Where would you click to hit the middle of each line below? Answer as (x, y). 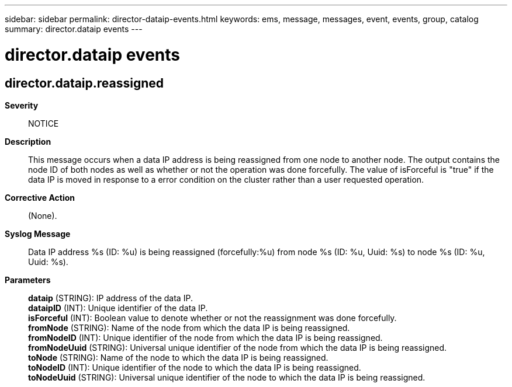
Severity (22, 105)
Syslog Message (38, 233)
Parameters (28, 280)
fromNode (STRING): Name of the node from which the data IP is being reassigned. (189, 327)
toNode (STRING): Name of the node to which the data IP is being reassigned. (178, 357)
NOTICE (44, 123)
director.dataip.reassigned (84, 83)
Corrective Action (40, 197)
